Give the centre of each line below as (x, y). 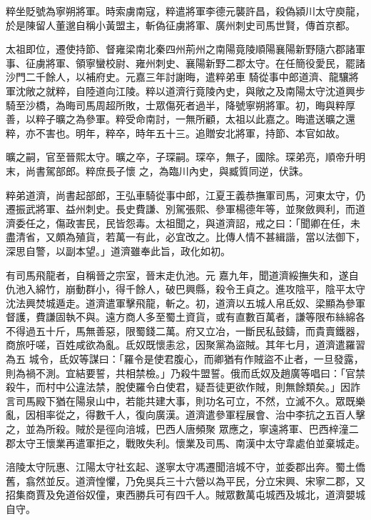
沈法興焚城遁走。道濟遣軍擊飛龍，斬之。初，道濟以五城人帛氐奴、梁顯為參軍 (185, 302)
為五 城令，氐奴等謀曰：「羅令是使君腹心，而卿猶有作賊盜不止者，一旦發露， (185, 359)
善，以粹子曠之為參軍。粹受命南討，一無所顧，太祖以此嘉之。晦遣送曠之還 (181, 119)
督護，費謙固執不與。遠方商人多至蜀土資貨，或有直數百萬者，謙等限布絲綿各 (185, 317)
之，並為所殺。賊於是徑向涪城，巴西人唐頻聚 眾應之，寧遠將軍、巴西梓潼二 (182, 429)
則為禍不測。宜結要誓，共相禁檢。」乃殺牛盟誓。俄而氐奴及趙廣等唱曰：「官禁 (185, 372)
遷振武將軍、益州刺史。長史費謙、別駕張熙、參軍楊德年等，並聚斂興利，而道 (185, 209)
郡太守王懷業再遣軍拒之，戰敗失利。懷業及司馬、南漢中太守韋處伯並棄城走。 (185, 442)
